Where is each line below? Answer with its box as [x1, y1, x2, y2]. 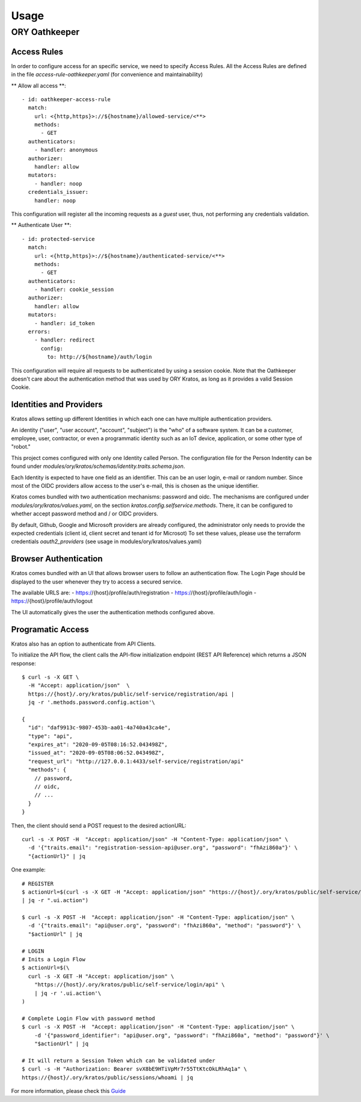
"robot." [11, 443, 31, 450]
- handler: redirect [34, 337, 95, 343]
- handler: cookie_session [34, 286, 114, 293]
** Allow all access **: [11, 82, 66, 89]
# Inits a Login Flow [22, 956, 85, 963]
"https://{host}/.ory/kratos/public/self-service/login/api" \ [34, 982, 225, 988]
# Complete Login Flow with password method [22, 1015, 156, 1022]
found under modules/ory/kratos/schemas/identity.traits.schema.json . [11, 462, 185, 470]
